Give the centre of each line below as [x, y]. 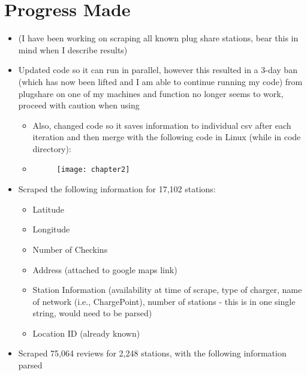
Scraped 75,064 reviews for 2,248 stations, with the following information [152, 353]
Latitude [48, 209]
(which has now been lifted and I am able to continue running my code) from [160, 81]
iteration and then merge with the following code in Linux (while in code [167, 137]
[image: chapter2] [93, 170]
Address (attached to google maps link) [105, 269]
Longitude [51, 229]
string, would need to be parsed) [92, 313]
